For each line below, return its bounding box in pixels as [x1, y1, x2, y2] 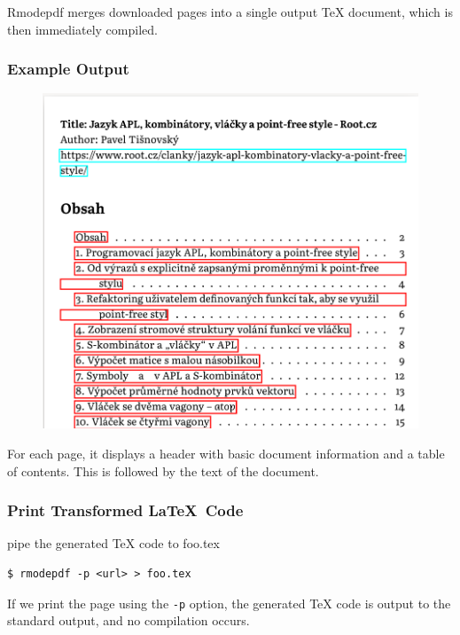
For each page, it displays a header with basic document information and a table [7, 443, 445, 462]
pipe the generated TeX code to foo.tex [7, 534, 220, 553]
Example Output [7, 58, 129, 80]
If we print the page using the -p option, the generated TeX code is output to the [7, 593, 451, 612]
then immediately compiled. [7, 20, 158, 38]
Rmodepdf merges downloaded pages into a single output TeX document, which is [7, 3, 453, 20]
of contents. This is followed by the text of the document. [7, 461, 319, 480]
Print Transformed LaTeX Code [7, 499, 244, 521]
